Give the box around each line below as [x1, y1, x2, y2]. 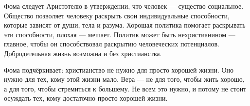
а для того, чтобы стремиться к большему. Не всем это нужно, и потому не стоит [4, 83, 247, 93]
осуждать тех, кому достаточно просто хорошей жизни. [4, 93, 168, 103]
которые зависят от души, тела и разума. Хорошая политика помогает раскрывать [4, 20, 246, 30]
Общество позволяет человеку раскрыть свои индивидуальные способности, [4, 10, 230, 20]
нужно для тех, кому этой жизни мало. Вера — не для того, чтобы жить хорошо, [4, 74, 245, 84]
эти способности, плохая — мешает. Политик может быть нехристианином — [4, 29, 235, 39]
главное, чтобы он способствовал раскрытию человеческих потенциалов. [4, 39, 219, 49]
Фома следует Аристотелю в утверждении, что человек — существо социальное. [4, 1, 244, 11]
